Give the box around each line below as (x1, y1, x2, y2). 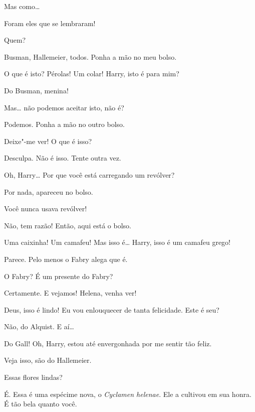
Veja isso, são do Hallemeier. (4, 355, 92, 365)
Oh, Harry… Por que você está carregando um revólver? (4, 169, 175, 180)
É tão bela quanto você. (4, 398, 77, 409)
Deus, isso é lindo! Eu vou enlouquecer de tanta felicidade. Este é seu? (4, 304, 219, 315)
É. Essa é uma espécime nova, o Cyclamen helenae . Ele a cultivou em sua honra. (4, 388, 251, 399)
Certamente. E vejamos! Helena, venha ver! (4, 288, 137, 298)
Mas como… (4, 1, 40, 11)
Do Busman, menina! (4, 85, 69, 95)
